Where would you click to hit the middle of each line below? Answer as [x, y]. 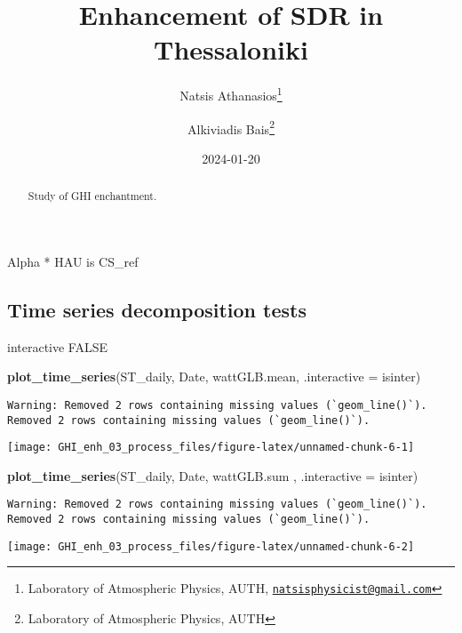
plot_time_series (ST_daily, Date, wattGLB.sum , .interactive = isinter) [213, 475]
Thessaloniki [231, 49]
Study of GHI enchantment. [92, 196]
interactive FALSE [58, 346]
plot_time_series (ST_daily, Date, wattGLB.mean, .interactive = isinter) [214, 377]
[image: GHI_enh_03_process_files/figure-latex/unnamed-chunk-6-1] [211, 448]
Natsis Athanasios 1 [231, 94]
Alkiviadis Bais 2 [231, 127]
